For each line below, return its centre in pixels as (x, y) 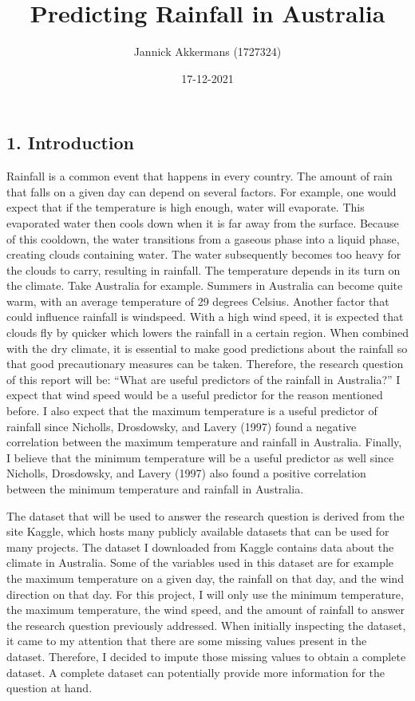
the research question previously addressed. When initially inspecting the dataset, (206, 625)
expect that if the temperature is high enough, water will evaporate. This (186, 207)
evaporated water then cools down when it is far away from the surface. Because (203, 222)
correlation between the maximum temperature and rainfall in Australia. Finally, (204, 442)
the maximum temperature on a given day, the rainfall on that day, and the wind (205, 578)
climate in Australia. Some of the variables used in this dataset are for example (200, 562)
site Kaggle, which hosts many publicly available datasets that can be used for (198, 531)
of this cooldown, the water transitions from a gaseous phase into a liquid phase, (203, 238)
